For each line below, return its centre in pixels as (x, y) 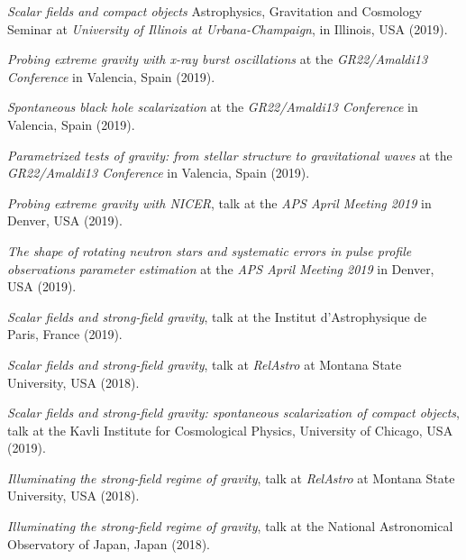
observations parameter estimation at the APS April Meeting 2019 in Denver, (221, 268)
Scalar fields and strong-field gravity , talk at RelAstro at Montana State (205, 364)
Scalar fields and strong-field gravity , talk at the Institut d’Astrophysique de (217, 316)
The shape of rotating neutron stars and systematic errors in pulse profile (210, 250)
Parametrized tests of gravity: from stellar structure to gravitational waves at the (230, 155)
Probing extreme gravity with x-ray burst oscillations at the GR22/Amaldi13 (218, 59)
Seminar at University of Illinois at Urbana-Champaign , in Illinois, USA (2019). (228, 28)
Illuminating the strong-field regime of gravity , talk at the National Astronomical (230, 526)
